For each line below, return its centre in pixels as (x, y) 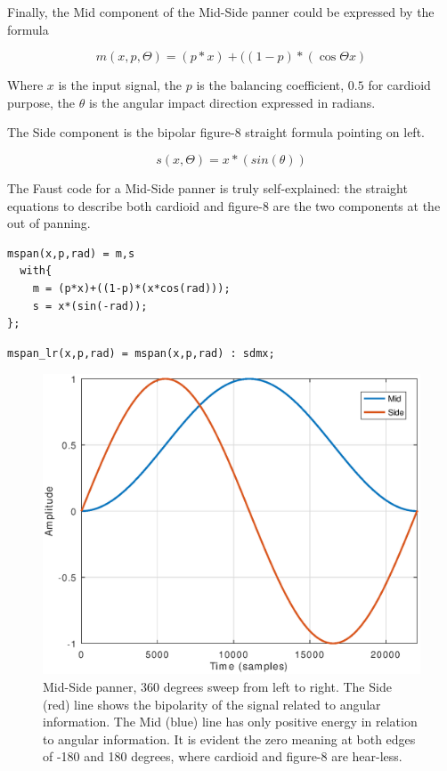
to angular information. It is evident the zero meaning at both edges (229, 739)
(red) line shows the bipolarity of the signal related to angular (212, 704)
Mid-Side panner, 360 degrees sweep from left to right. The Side (217, 686)
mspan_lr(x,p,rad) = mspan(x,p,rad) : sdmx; (141, 353)
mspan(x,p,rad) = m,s (71, 253)
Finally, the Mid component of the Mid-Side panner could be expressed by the (221, 12)
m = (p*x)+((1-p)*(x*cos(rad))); (131, 288)
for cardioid (399, 85)
